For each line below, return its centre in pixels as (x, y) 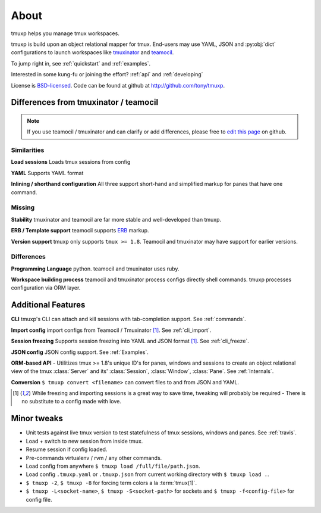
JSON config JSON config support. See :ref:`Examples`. (80, 352)
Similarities (28, 150)
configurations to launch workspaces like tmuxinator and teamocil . (92, 52)
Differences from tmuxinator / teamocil (85, 102)
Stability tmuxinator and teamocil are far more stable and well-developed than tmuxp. (116, 219)
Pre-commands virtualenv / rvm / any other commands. (94, 458)
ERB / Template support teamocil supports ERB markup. (80, 231)
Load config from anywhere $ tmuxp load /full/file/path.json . (113, 466)
